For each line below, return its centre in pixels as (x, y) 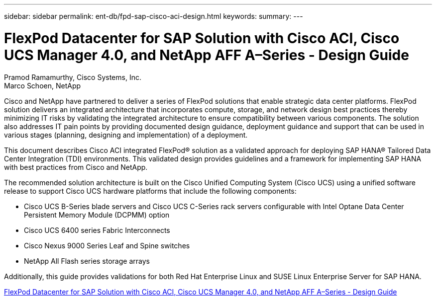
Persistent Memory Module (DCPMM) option (97, 215)
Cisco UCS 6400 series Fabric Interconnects (97, 230)
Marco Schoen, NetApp (43, 85)
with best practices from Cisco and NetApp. (76, 167)
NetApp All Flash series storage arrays (87, 261)
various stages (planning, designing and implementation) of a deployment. (126, 135)
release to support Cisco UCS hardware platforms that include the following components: (150, 191)
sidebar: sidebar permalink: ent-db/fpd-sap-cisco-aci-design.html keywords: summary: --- (154, 16)
